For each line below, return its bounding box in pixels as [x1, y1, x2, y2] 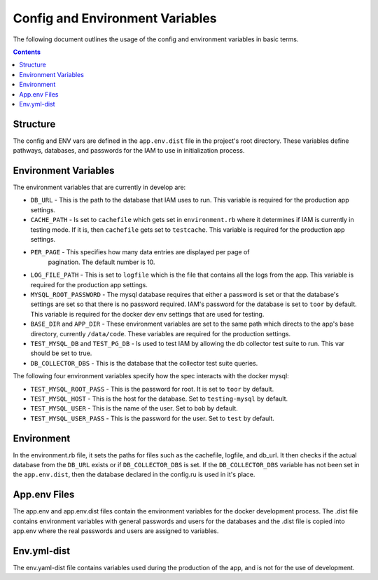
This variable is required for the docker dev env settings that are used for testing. [30, 310, 265, 318]
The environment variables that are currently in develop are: [13, 183, 186, 192]
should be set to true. [30, 349, 92, 357]
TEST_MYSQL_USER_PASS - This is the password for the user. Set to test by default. [30, 414, 274, 422]
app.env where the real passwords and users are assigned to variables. [13, 527, 219, 535]
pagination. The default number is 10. [48, 258, 155, 266]
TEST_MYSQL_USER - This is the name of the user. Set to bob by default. [30, 404, 238, 413]
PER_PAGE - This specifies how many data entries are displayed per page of [30, 248, 250, 256]
